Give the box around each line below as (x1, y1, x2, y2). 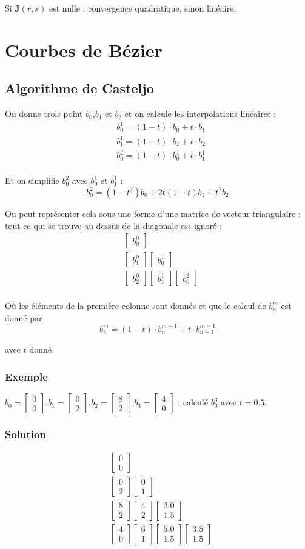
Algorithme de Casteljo (5, 79, 154, 98)
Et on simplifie (5, 174, 59, 187)
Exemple (5, 368, 48, 384)
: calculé (178, 396, 208, 408)
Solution (5, 427, 46, 442)
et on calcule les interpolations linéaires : (124, 107, 277, 120)
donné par (5, 311, 42, 324)
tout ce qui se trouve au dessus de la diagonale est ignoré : (5, 219, 222, 231)
